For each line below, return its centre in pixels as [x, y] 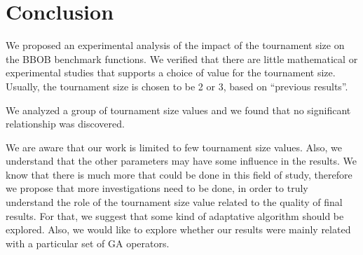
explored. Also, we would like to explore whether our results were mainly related [178, 229]
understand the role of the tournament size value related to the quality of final [174, 202]
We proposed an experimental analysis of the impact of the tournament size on [175, 45]
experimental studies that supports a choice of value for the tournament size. [171, 73]
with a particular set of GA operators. [88, 243]
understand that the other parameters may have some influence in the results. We [181, 161]
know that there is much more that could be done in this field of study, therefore [179, 174]
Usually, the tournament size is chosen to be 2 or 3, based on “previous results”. [177, 86]
